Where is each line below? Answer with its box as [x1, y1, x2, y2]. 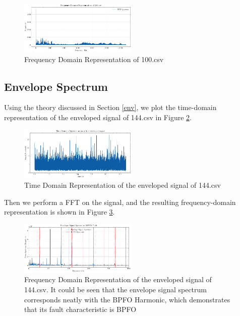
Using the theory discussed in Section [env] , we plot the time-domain [4, 102, 217, 113]
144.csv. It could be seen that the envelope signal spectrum [24, 284, 207, 294]
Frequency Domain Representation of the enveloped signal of [24, 274, 212, 285]
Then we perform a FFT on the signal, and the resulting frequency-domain [4, 196, 236, 207]
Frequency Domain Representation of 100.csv [24, 54, 164, 64]
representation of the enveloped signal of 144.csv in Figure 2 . [4, 112, 192, 122]
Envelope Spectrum [4, 78, 108, 94]
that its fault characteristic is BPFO [24, 304, 137, 314]
